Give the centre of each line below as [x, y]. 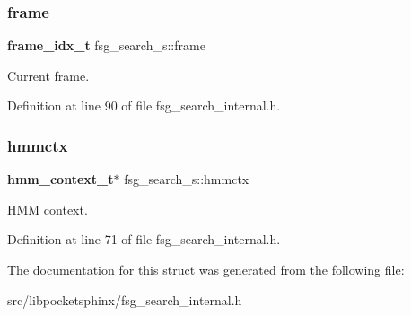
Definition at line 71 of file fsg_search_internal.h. [144, 239]
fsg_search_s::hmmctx [187, 179]
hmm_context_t [61, 179]
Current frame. [48, 75]
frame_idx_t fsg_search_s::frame [106, 45]
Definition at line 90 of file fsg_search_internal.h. [144, 105]
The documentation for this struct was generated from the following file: [206, 269]
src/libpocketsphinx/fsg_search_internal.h [125, 299]
